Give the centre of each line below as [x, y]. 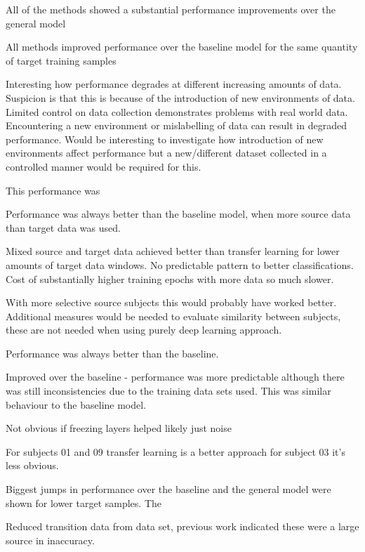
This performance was [53, 190]
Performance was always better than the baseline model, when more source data [178, 214]
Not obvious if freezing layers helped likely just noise [119, 428]
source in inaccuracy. [50, 540]
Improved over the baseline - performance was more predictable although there [175, 377]
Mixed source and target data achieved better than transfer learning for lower [173, 251]
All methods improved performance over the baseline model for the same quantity [182, 47]
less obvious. [32, 465]
